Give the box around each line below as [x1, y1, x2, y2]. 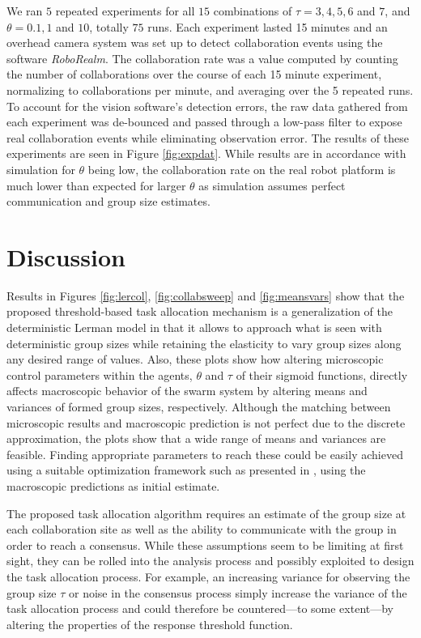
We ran [6, 2, 43, 19]
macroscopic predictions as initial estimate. [6, 477, 220, 494]
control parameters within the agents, [6, 366, 193, 383]
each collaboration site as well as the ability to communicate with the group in [6, 521, 397, 538]
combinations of [213, 2, 292, 19]
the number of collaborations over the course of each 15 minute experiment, [6, 66, 382, 83]
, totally [89, 18, 129, 35]
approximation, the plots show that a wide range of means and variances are [6, 430, 386, 447]
